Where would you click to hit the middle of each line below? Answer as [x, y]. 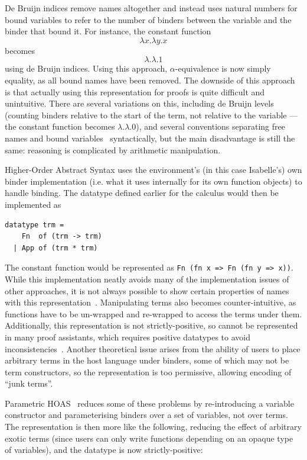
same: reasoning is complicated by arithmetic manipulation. [113, 149]
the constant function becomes [60, 126]
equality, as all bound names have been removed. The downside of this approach [150, 80]
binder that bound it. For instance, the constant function [108, 31]
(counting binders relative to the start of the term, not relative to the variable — [151, 115]
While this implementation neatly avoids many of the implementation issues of [147, 279]
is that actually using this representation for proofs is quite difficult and [135, 91]
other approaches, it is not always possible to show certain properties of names [147, 290]
